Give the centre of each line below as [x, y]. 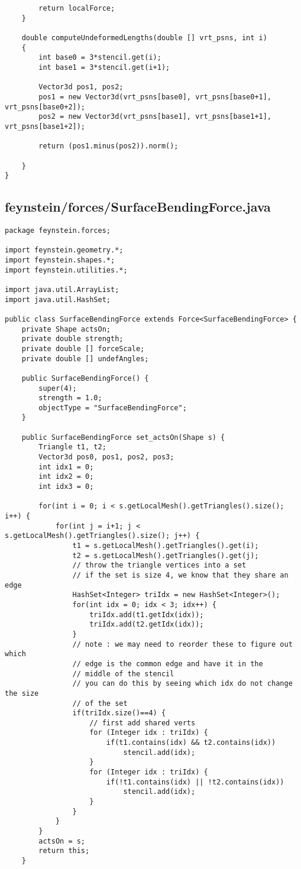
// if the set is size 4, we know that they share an [180, 575]
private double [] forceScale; [83, 348]
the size [22, 693]
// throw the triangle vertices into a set [159, 565]
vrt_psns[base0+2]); [45, 107]
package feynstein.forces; [58, 231]
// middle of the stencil [123, 674]
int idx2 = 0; [66, 477]
